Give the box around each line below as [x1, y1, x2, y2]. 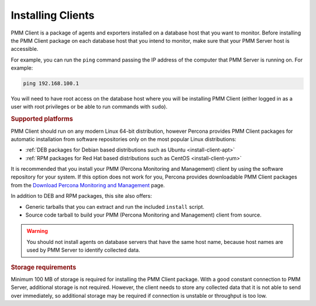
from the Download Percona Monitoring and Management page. [11, 181, 165, 188]
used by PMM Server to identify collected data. [26, 246, 140, 254]
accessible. [11, 46, 39, 53]
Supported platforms [11, 115, 73, 123]
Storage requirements [11, 263, 76, 271]
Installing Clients [11, 9, 95, 22]
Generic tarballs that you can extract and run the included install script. [25, 203, 205, 210]
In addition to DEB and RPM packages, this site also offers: [11, 192, 152, 200]
